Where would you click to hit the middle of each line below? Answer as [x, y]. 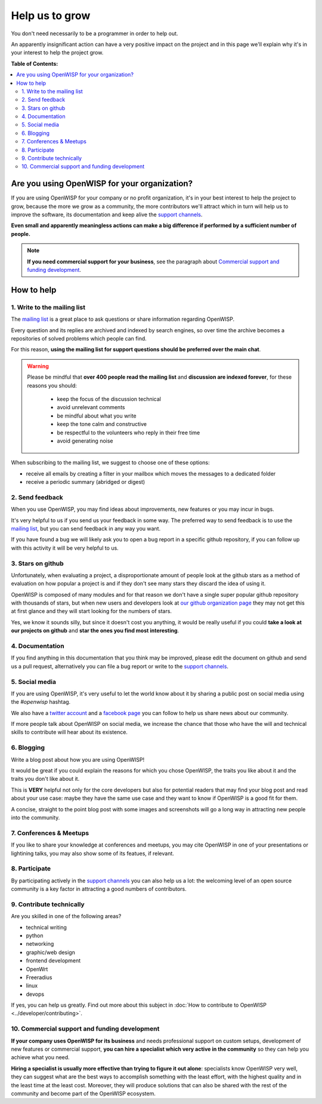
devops [35, 994]
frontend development [53, 961]
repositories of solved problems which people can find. [79, 338]
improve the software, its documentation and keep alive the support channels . [107, 214]
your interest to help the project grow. [57, 53]
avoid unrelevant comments [91, 407]
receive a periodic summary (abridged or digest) [86, 482]
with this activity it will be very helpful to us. [65, 548]
